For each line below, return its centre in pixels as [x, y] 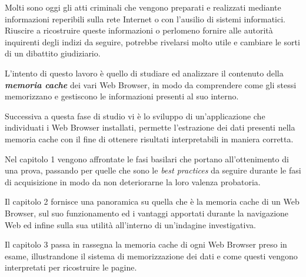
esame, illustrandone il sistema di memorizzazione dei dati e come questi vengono [151, 256]
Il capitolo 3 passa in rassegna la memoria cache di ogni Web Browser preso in [146, 244]
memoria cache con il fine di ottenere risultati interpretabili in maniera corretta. [149, 138]
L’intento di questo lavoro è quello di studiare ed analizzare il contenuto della [144, 73]
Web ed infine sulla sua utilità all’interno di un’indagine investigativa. [130, 224]
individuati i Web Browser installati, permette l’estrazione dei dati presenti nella [150, 127]
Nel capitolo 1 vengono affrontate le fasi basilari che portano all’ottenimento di [147, 158]
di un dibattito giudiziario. [53, 53]
